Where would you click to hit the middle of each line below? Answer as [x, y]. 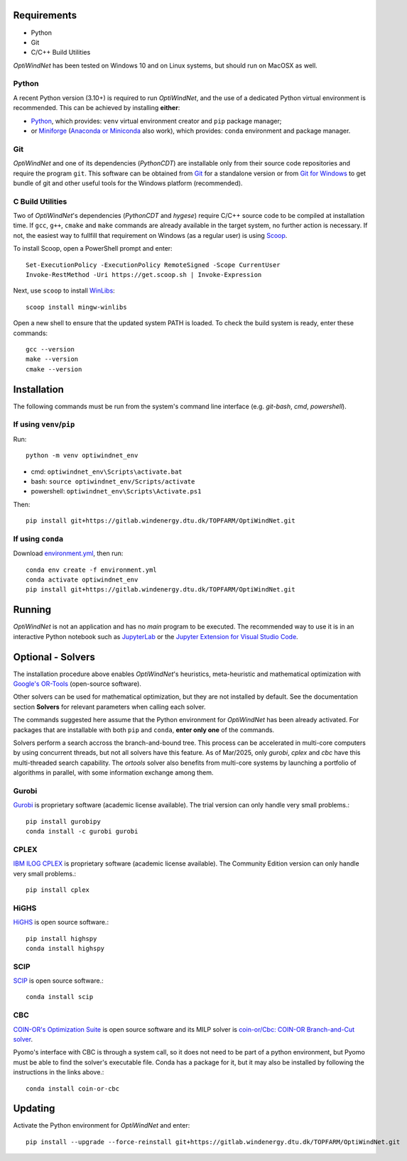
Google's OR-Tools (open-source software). [77, 684]
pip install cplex [58, 890]
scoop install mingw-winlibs [76, 307]
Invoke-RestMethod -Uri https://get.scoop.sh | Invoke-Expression [144, 275]
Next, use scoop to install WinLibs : [64, 290]
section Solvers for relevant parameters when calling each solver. [109, 707]
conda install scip [60, 997]
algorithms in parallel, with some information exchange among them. [113, 773]
